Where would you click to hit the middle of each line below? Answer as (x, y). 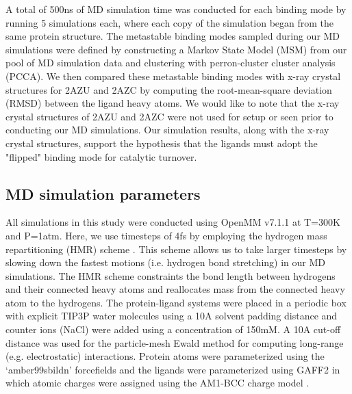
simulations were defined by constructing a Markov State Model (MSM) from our (176, 49)
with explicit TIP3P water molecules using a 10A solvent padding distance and (172, 316)
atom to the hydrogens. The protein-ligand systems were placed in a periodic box (176, 302)
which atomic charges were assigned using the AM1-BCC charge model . (158, 383)
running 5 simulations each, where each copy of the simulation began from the (170, 22)
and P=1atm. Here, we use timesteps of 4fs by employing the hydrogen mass (166, 235)
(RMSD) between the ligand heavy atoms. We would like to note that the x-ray (173, 103)
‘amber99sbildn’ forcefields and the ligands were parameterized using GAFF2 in (173, 369)
